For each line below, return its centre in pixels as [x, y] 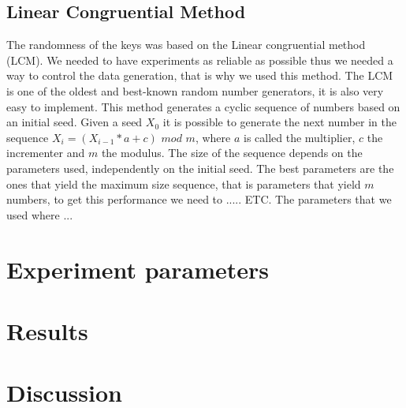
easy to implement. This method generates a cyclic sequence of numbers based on [203, 106]
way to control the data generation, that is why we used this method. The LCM [200, 75]
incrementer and [46, 153]
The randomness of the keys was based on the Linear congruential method [186, 45]
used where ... [40, 214]
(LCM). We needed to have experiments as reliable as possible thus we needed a [200, 60]
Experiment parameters [138, 269]
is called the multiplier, [300, 137]
